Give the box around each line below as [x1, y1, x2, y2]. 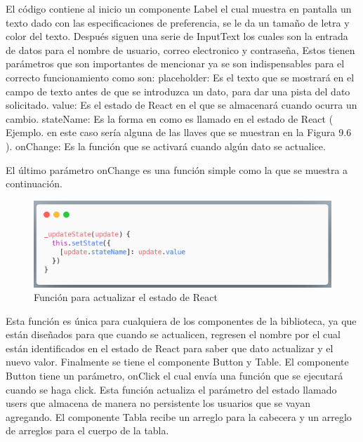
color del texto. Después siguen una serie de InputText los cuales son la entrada [6, 29, 348, 43]
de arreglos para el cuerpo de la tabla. [6, 423, 169, 438]
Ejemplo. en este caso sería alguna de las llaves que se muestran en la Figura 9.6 [6, 125, 352, 140]
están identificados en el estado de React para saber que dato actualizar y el [6, 340, 334, 355]
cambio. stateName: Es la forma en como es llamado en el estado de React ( [6, 111, 334, 126]
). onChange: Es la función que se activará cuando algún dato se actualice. [6, 138, 326, 153]
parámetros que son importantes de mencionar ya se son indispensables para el [6, 56, 345, 71]
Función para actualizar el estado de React [34, 290, 218, 304]
